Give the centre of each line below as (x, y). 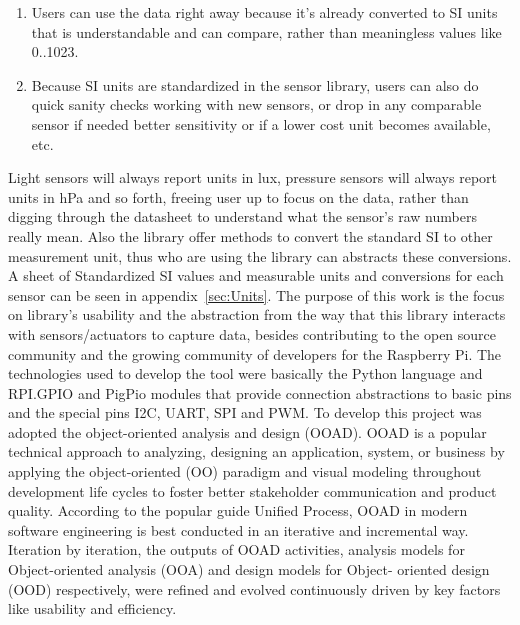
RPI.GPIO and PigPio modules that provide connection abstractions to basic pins (260, 392)
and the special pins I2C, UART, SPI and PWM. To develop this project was (245, 412)
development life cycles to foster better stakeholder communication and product (252, 490)
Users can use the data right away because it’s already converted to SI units (264, 12)
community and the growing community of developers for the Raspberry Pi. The (255, 353)
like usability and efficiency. (92, 608)
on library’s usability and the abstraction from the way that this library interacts (257, 314)
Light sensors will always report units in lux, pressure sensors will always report (253, 177)
